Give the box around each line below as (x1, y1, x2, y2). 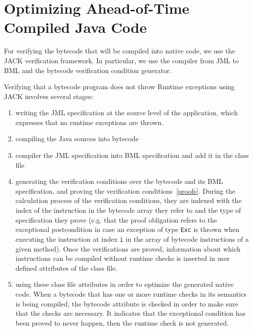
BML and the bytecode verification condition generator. (4, 65, 172, 75)
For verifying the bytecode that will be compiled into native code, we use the (4, 46, 235, 56)
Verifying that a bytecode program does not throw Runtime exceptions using (4, 81, 235, 92)
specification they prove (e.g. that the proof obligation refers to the (15, 214, 217, 225)
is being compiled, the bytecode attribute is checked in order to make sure (15, 298, 238, 308)
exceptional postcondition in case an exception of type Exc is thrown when (15, 224, 240, 234)
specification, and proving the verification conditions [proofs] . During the (15, 185, 235, 196)
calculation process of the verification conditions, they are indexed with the (15, 195, 242, 205)
